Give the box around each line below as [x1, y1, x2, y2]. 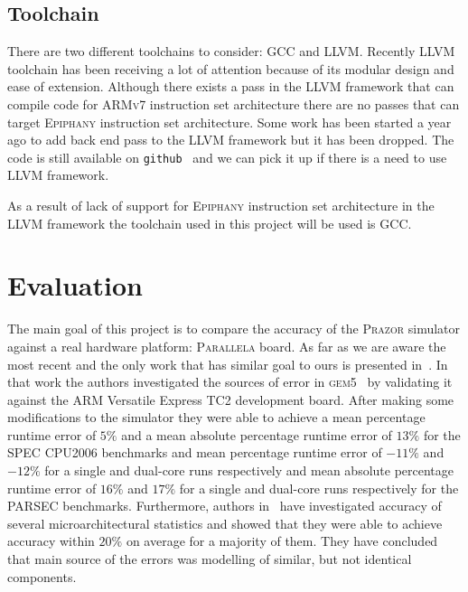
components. [7, 567, 77, 586]
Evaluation [7, 267, 143, 304]
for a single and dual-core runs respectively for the [179, 478, 459, 497]
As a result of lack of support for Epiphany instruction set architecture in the [7, 196, 435, 215]
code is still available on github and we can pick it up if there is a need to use [7, 147, 447, 166]
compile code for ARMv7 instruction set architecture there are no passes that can [7, 94, 460, 113]
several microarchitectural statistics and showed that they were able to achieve [7, 513, 443, 532]
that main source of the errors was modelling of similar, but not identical [7, 550, 412, 569]
